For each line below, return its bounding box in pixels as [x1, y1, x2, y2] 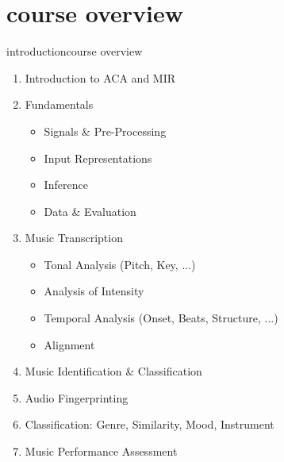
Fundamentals [25, 96, 94, 113]
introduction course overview [6, 43, 143, 60]
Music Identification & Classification [25, 363, 202, 379]
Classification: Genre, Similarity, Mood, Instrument [25, 416, 274, 433]
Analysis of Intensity [44, 283, 144, 299]
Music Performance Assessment [25, 443, 178, 460]
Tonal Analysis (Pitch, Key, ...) [44, 256, 196, 272]
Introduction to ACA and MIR [25, 69, 176, 86]
